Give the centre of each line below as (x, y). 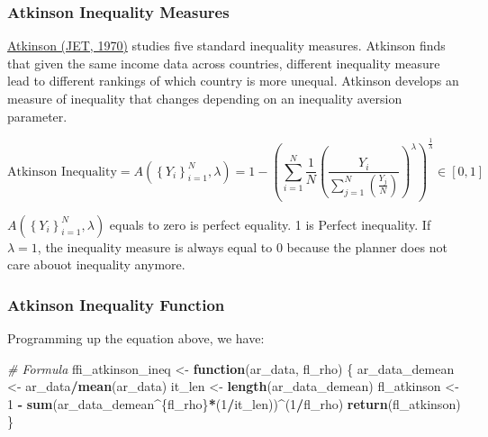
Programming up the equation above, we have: (136, 337)
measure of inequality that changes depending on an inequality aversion (205, 98)
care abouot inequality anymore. (96, 264)
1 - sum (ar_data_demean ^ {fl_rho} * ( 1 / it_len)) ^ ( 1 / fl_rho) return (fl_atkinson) (234, 403)
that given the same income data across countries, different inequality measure (224, 63)
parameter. (37, 116)
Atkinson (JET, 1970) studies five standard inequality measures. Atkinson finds (226, 46)
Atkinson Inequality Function (116, 304)
